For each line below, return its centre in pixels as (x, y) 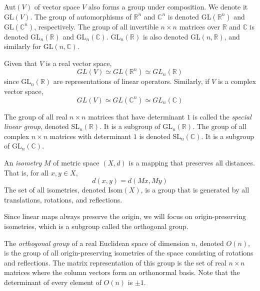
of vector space (57, 6)
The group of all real (36, 116)
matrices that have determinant (136, 116)
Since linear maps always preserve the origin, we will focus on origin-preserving (125, 216)
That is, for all (26, 172)
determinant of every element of (53, 282)
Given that (21, 63)
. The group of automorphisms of (81, 16)
